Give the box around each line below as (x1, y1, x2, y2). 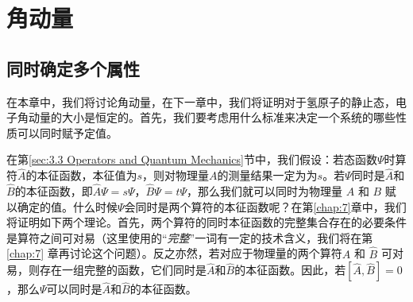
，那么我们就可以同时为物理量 (187, 182, 343, 199)
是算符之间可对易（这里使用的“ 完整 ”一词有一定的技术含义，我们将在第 (6, 229, 373, 246)
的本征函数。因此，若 (234, 261, 346, 278)
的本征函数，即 (14, 182, 93, 199)
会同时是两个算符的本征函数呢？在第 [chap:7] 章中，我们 (124, 198, 407, 215)
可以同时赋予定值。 (17, 124, 118, 141)
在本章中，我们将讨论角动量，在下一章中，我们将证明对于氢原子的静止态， (6, 93, 396, 110)
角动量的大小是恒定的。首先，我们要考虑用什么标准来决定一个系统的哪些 (17, 109, 396, 126)
